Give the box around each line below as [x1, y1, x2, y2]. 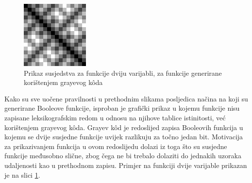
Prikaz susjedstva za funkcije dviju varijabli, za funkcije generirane [24, 67, 222, 78]
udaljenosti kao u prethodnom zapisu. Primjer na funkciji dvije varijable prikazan [4, 160, 247, 170]
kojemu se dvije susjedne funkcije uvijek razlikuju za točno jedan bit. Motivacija [4, 132, 243, 142]
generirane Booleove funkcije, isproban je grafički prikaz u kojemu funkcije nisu [4, 103, 240, 113]
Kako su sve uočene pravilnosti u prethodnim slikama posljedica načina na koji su [4, 93, 248, 103]
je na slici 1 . [4, 169, 40, 180]
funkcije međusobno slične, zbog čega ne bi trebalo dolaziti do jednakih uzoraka [4, 150, 241, 161]
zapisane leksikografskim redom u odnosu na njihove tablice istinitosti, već [4, 112, 226, 122]
